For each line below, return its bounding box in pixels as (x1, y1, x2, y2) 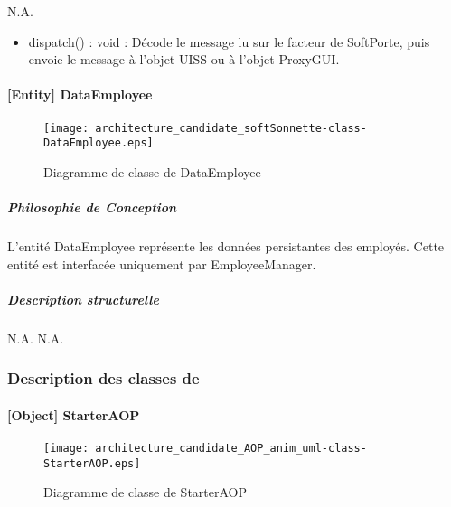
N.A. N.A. (7, 328, 64, 347)
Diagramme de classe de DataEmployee (43, 162, 261, 181)
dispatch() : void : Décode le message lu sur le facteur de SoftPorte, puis (28, 32, 430, 51)
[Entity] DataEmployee (7, 85, 153, 104)
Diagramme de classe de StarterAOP (43, 483, 248, 502)
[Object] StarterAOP (7, 405, 140, 424)
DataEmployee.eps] (43, 136, 154, 150)
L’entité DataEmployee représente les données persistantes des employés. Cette (7, 237, 445, 256)
